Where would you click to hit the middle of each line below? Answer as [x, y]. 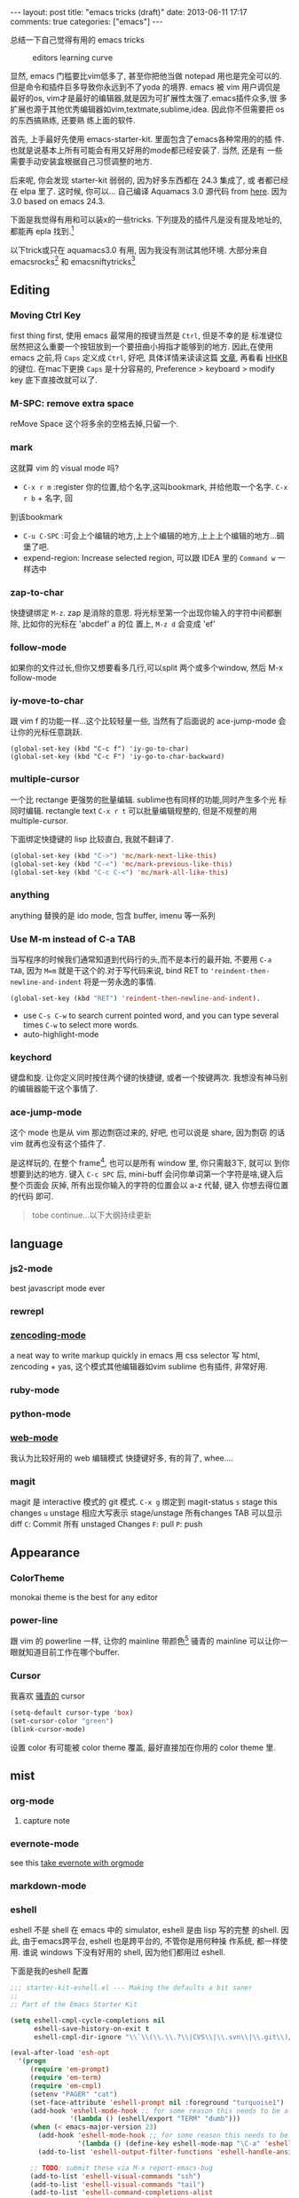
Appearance [45, 1552]
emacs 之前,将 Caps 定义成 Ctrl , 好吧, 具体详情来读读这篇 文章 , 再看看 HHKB [149, 358]
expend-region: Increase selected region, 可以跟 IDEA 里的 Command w [149, 557]
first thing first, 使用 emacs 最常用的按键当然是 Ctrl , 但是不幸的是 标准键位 [146, 335]
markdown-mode [48, 1886]
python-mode [41, 1414]
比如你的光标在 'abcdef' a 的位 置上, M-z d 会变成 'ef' [118, 624]
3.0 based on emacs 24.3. [58, 201]
